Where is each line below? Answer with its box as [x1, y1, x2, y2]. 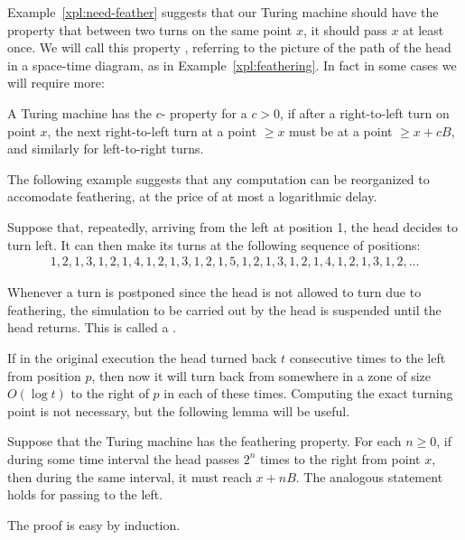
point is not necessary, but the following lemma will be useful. [7, 401, 350, 420]
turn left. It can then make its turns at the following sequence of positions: [7, 235, 421, 254]
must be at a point [289, 121, 393, 140]
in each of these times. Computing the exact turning [163, 384, 453, 403]
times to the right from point [260, 449, 421, 468]
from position [7, 366, 81, 385]
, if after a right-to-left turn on [280, 103, 450, 122]
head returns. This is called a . [7, 318, 176, 337]
